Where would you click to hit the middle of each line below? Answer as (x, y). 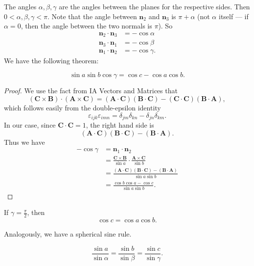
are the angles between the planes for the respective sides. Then (154, 6)
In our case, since (30, 125)
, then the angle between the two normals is (86, 26)
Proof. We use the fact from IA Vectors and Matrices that (91, 91)
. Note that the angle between (92, 16)
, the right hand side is (120, 125)
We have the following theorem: (51, 60)
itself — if (233, 16)
